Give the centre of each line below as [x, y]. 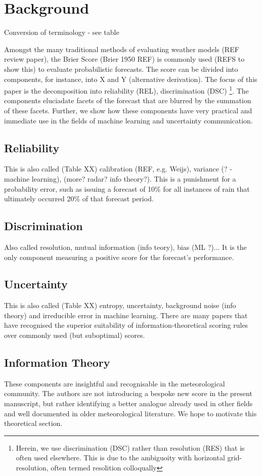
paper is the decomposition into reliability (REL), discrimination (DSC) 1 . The [126, 90]
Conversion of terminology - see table [62, 32]
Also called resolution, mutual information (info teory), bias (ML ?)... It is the [125, 247]
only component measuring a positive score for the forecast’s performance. [119, 257]
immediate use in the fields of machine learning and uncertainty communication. [128, 120]
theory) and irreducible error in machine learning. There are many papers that [126, 315]
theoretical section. [33, 423]
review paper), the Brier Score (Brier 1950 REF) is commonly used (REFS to [124, 59]
